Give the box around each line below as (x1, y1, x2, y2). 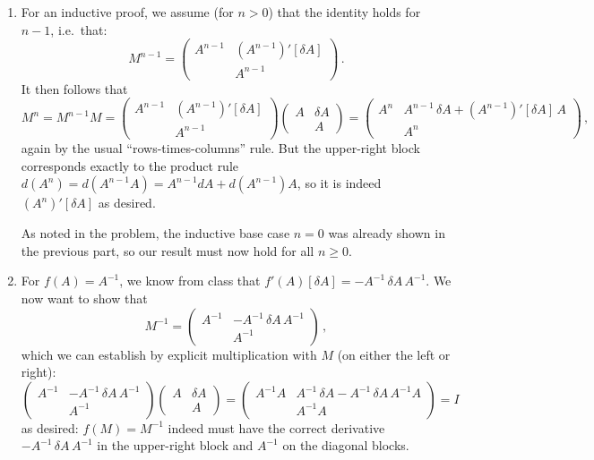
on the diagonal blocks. (282, 436, 409, 455)
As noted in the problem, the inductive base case (21, 224, 290, 243)
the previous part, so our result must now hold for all (21, 241, 314, 260)
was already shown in (328, 224, 445, 243)
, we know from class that (119, 271, 261, 290)
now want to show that (21, 289, 148, 307)
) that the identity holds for (268, 3, 421, 21)
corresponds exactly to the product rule (21, 156, 239, 175)
